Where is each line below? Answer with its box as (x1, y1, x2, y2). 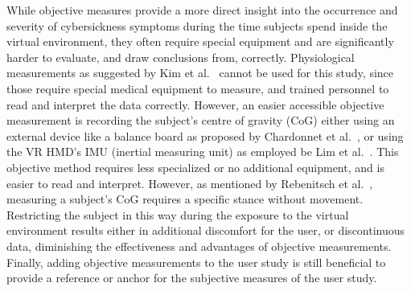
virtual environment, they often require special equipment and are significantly (6, 33, 394, 50)
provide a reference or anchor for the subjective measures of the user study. (6, 269, 377, 286)
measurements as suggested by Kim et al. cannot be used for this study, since (6, 64, 394, 81)
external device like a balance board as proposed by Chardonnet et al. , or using (6, 127, 404, 144)
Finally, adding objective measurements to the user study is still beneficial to (6, 253, 386, 270)
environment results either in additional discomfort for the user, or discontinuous (6, 222, 405, 239)
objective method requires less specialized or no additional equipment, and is (6, 158, 384, 175)
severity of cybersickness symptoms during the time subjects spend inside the (6, 17, 388, 34)
